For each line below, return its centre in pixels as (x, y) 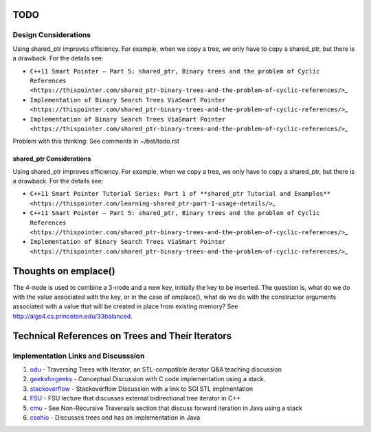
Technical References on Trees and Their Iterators (122, 336)
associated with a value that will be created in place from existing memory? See (125, 306)
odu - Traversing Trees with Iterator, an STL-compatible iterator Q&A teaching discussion (156, 370)
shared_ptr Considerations (52, 159)
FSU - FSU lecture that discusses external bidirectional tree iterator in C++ (135, 398)
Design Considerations (52, 35)
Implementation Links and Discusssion (79, 356)
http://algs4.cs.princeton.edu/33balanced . (73, 316)
